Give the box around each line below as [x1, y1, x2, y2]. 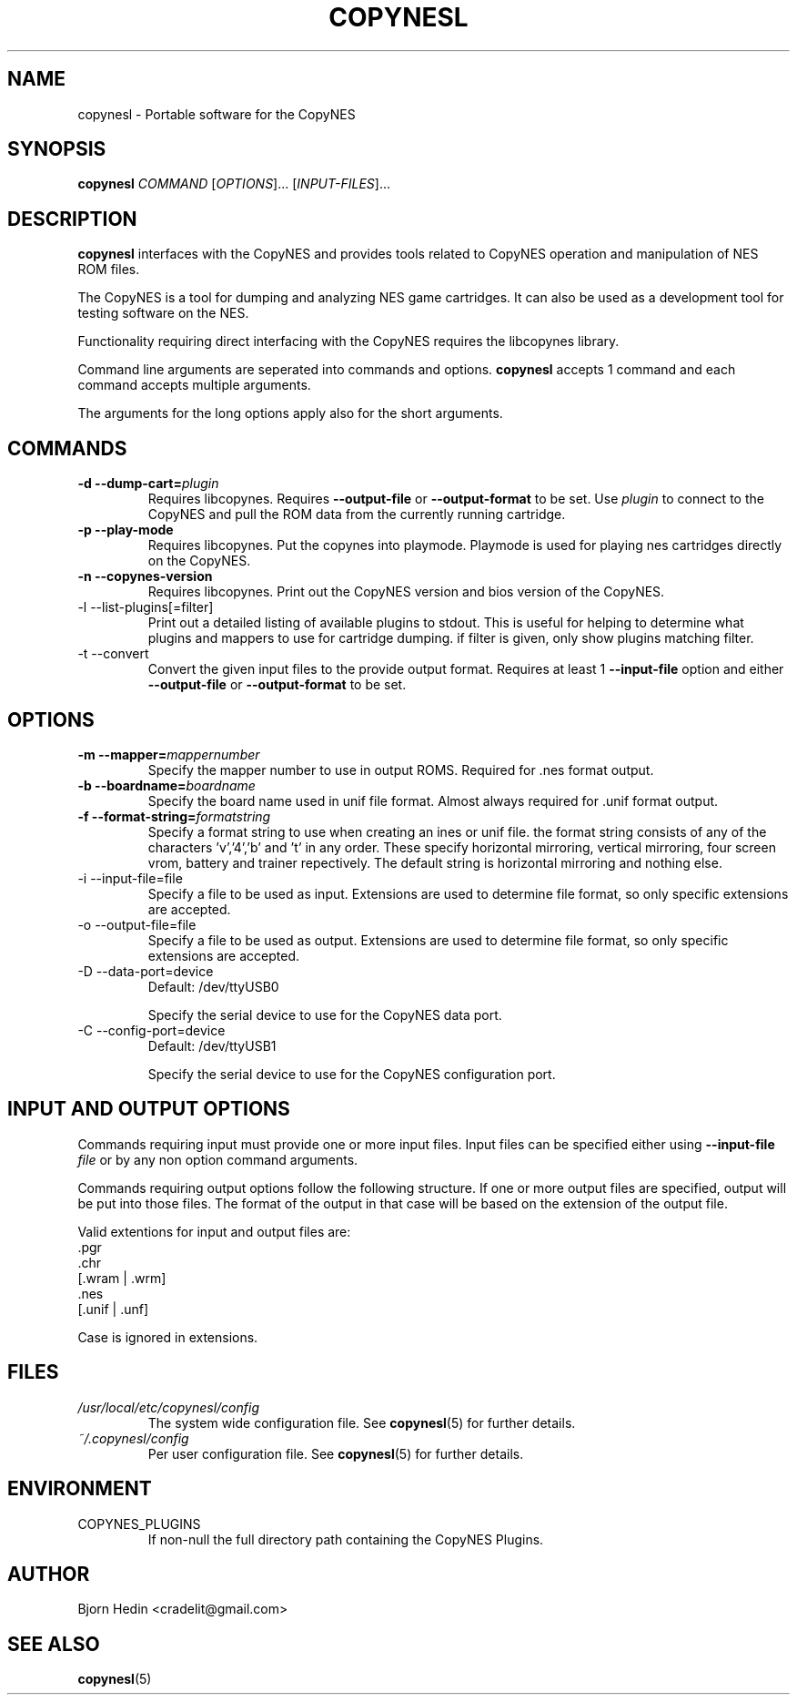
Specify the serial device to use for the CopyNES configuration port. [147, 1065, 556, 1082]
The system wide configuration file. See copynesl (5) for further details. [147, 1414, 576, 1431]
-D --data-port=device [77, 963, 214, 979]
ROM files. [77, 261, 140, 278]
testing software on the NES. [77, 305, 249, 321]
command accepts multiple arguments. [77, 377, 311, 393]
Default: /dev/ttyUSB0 [147, 978, 279, 994]
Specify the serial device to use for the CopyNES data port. [147, 1006, 502, 1023]
